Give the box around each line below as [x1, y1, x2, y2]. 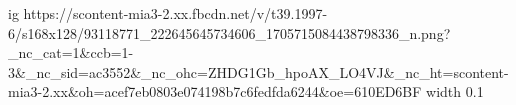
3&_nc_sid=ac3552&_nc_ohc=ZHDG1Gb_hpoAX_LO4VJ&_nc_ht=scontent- [8, 61, 509, 82]
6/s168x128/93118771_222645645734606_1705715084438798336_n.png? [8, 22, 451, 43]
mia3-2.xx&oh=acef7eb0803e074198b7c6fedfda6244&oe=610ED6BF [8, 81, 422, 102]
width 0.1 [426, 81, 484, 102]
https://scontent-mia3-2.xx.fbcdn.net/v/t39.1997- [23, 3, 328, 23]
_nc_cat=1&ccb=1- [8, 42, 134, 63]
